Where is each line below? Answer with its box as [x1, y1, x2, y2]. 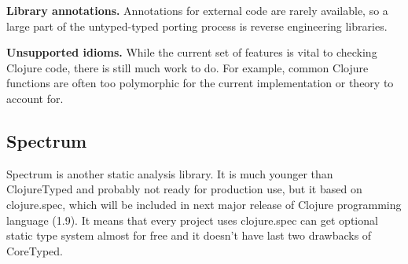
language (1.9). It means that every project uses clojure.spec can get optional [6, 211, 378, 228]
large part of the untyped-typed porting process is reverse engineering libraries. [6, 17, 388, 34]
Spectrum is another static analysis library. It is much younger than [6, 165, 333, 181]
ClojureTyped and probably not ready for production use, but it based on [6, 181, 362, 197]
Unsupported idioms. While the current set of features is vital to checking [6, 44, 377, 60]
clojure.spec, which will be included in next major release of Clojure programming [6, 196, 402, 212]
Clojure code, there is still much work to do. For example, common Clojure [6, 59, 369, 75]
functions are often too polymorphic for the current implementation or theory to [6, 75, 394, 91]
